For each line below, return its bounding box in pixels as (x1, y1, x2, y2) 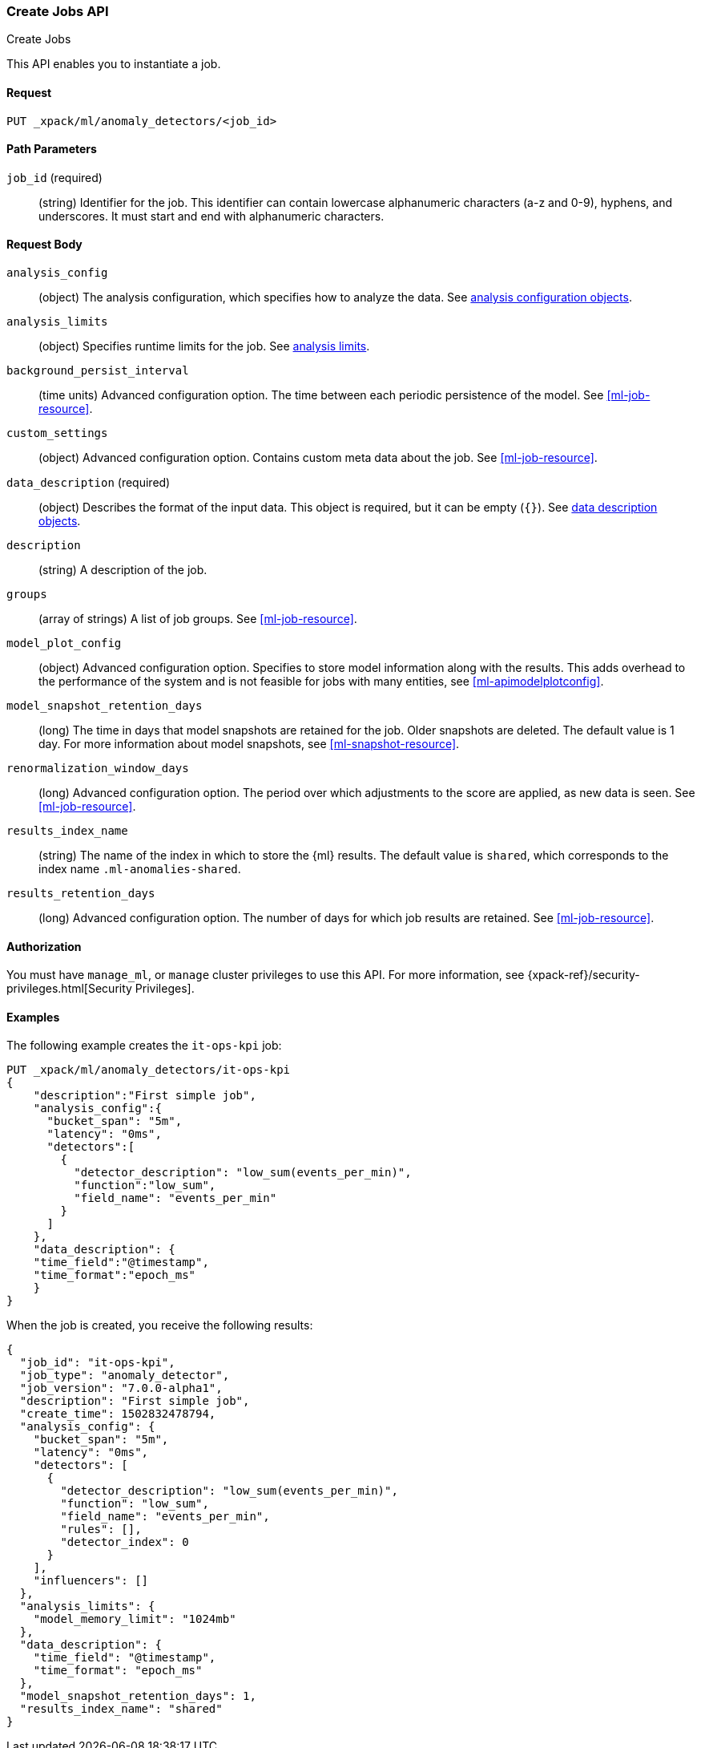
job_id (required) (6, 170, 103, 184)
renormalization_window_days (6, 762, 189, 775)
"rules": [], (60, 1523, 142, 1536)
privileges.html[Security (6, 981, 132, 996)
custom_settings (6, 427, 108, 440)
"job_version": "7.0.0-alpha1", (19, 1382, 223, 1395)
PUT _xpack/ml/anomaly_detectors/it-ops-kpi (6, 1063, 291, 1077)
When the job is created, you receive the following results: (6, 1318, 313, 1333)
